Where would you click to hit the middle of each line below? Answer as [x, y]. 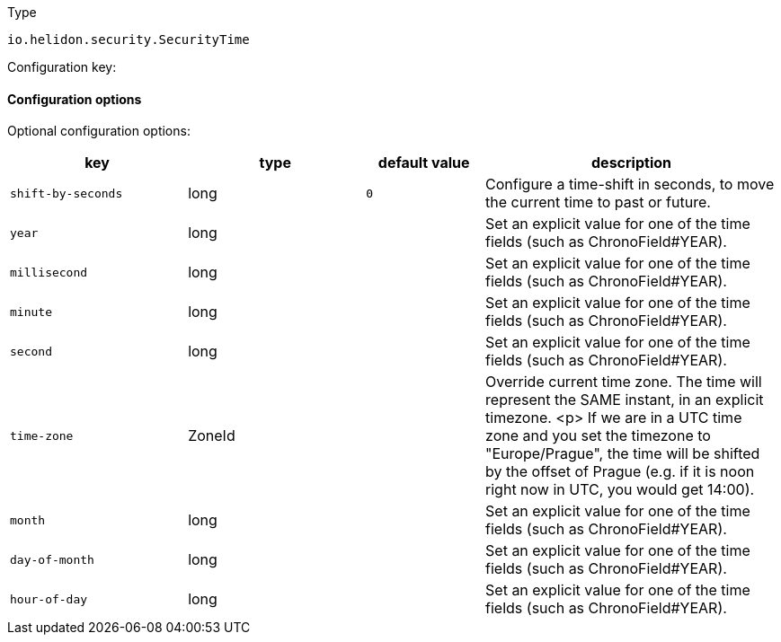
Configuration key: [62, 67]
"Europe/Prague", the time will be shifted [623, 454]
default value [424, 163]
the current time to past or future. [598, 202]
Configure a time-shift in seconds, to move [630, 185]
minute [31, 312]
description [631, 163]
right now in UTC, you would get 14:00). [620, 490]
